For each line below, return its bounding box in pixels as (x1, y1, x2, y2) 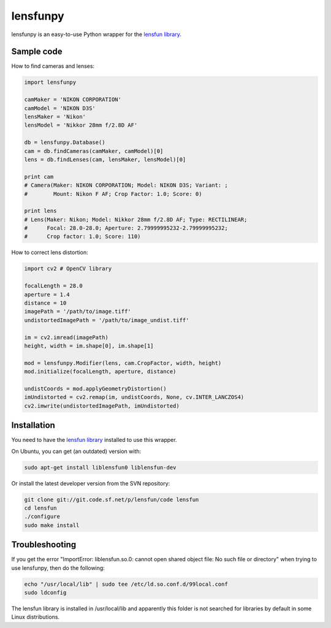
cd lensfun (24, 504, 57, 511)
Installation (11, 420, 55, 431)
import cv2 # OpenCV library (24, 265, 112, 272)
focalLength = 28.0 (24, 282, 83, 290)
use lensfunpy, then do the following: (11, 564, 105, 572)
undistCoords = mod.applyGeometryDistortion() (24, 385, 167, 392)
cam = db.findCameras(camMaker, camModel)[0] (24, 148, 164, 154)
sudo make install (24, 521, 80, 529)
